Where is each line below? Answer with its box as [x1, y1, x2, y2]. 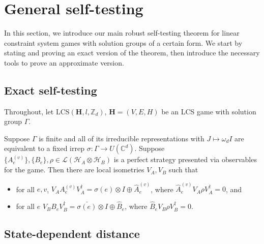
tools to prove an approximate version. [4, 57, 124, 68]
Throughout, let [4, 106, 54, 116]
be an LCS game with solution [161, 106, 256, 116]
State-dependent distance [4, 226, 140, 241]
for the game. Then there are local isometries [4, 164, 144, 175]
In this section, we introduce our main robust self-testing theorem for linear [4, 27, 240, 38]
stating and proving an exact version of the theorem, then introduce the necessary [4, 47, 260, 58]
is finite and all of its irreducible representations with [39, 133, 204, 143]
